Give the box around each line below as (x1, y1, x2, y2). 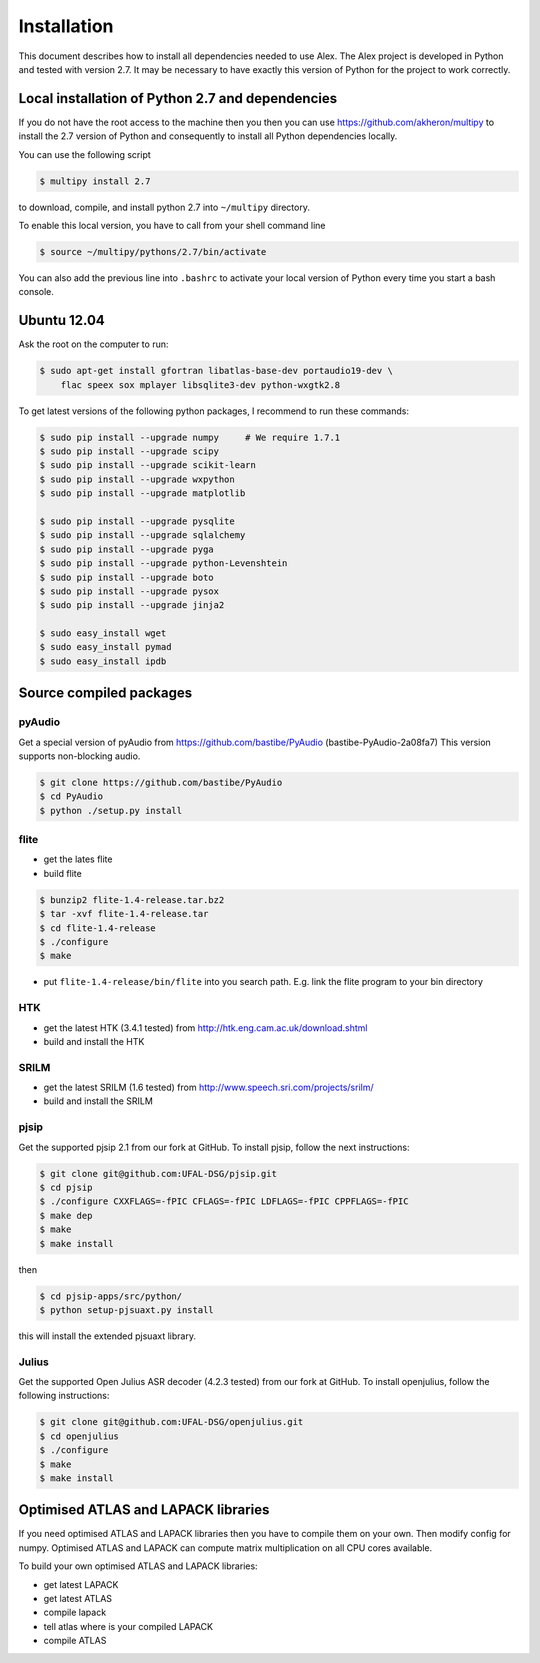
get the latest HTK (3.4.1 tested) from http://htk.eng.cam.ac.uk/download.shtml (43, 1021, 368, 1034)
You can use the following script (18, 148, 152, 160)
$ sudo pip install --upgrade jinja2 (39, 600, 225, 611)
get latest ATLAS (43, 1593, 113, 1605)
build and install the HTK (43, 1035, 145, 1047)
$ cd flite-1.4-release (39, 922, 157, 934)
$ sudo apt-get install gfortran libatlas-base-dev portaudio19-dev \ (39, 365, 394, 377)
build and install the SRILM (43, 1095, 154, 1107)
